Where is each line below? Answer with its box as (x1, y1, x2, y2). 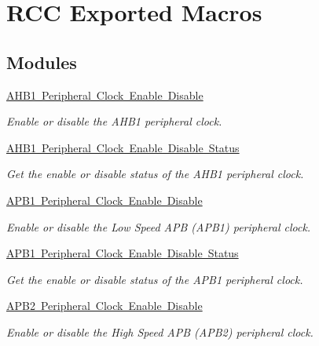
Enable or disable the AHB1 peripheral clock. (6, 113, 222, 129)
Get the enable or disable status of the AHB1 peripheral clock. (6, 166, 304, 182)
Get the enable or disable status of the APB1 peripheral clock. (6, 271, 303, 287)
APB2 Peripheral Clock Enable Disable (6, 297, 203, 314)
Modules (6, 49, 77, 74)
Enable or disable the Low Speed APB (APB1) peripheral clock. (6, 218, 311, 235)
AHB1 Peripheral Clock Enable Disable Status (6, 139, 240, 155)
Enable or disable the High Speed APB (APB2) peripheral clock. (6, 323, 313, 340)
